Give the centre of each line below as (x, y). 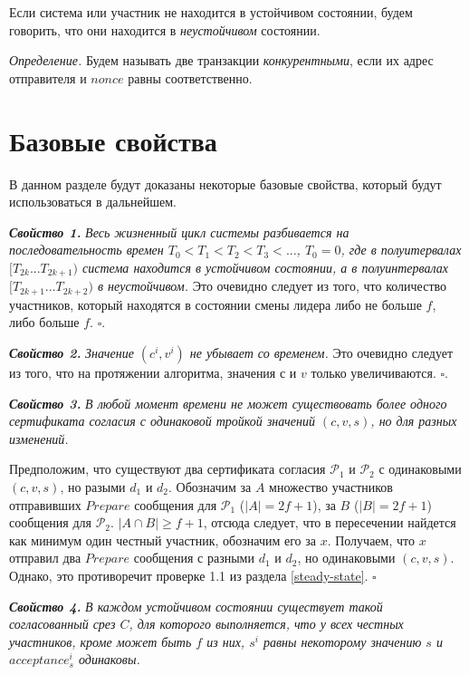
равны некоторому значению (342, 641)
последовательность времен (86, 250)
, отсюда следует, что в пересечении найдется (330, 522)
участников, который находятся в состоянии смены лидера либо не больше (215, 304)
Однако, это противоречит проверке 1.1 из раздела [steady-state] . (189, 575)
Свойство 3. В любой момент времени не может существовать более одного (228, 403)
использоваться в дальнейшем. (93, 202)
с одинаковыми (420, 469)
